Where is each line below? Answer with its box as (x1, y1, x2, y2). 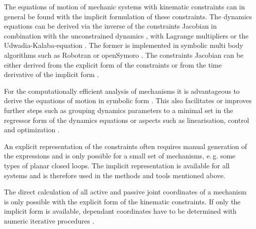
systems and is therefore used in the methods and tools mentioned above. (4, 170, 225, 180)
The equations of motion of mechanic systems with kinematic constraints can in (4, 1, 245, 11)
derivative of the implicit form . (4, 69, 99, 79)
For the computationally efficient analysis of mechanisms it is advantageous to (4, 85, 240, 96)
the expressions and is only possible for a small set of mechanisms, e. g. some (4, 151, 236, 161)
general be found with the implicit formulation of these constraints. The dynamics (4, 11, 252, 21)
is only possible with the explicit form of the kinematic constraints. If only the (4, 196, 241, 206)
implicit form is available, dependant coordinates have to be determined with (4, 206, 237, 216)
